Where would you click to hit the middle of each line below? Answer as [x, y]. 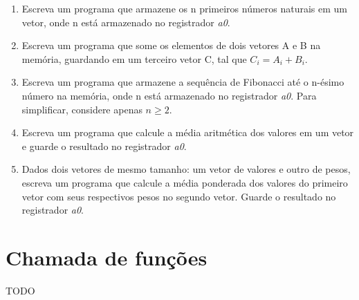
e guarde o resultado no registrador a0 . [104, 146]
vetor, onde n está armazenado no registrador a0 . [126, 22]
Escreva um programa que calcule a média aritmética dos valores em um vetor [188, 132]
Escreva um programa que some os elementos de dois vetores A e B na [171, 45]
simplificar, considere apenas [82, 109]
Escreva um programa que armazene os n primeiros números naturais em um [185, 8]
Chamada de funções [107, 257]
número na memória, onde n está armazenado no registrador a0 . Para [169, 95]
